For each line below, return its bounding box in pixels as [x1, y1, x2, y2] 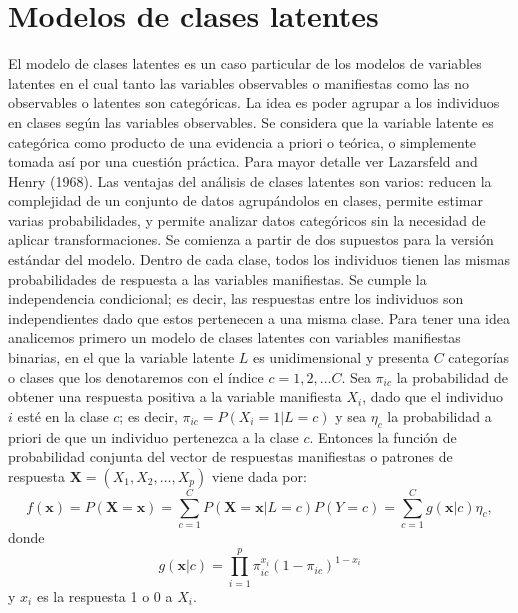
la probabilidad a [387, 405, 492, 426]
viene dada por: [211, 465, 307, 486]
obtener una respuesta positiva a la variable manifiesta [8, 386, 342, 407]
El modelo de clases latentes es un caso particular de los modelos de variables [8, 53, 482, 74]
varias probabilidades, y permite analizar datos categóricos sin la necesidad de [8, 209, 486, 230]
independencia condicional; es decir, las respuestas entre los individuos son [8, 288, 464, 309]
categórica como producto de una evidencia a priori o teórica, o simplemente [8, 131, 477, 152]
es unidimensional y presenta [252, 347, 430, 368]
